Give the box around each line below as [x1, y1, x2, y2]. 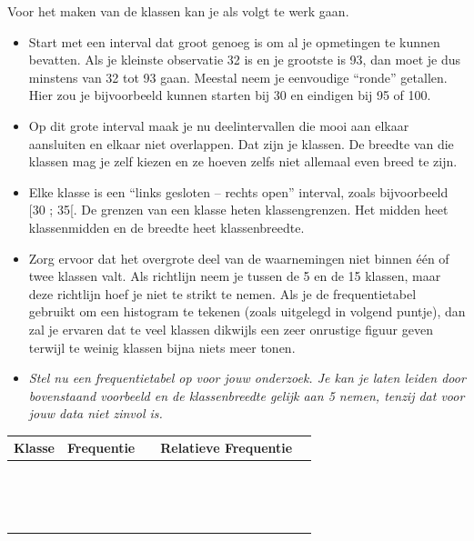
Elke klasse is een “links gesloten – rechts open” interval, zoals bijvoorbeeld [28, 182, 449, 201]
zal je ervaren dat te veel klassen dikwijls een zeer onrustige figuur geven [28, 319, 433, 338]
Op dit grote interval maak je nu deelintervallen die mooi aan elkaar [28, 115, 409, 135]
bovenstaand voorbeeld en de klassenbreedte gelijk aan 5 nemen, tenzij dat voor [28, 386, 465, 405]
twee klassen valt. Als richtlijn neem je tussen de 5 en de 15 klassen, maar [28, 266, 441, 286]
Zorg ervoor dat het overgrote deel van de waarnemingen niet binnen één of [28, 248, 449, 267]
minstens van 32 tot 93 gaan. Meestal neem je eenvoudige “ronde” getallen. [28, 67, 448, 86]
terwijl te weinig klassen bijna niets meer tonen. [28, 337, 296, 356]
